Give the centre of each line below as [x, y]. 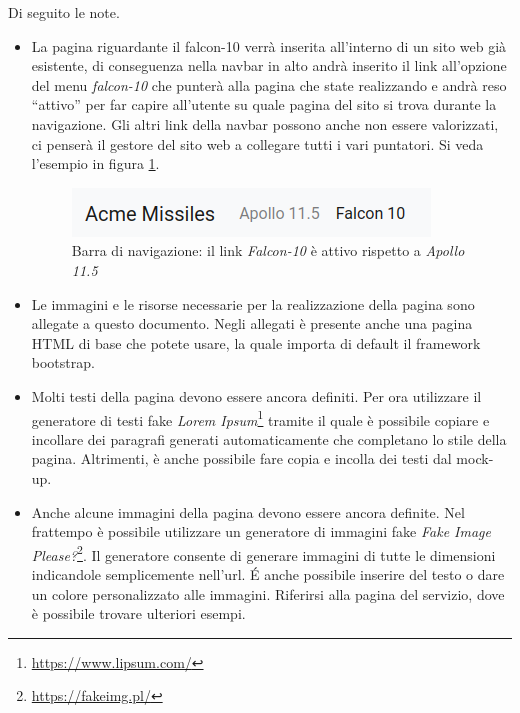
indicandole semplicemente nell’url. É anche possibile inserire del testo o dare [268, 573]
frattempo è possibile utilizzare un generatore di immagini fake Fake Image [261, 531]
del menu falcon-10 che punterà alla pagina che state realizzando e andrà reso [269, 84]
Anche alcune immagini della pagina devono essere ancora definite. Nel [248, 511]
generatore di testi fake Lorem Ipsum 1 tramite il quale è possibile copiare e [260, 418]
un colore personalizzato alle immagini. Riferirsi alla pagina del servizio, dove [268, 593]
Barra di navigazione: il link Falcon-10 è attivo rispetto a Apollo [268, 250]
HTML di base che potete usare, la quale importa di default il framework [256, 342]
